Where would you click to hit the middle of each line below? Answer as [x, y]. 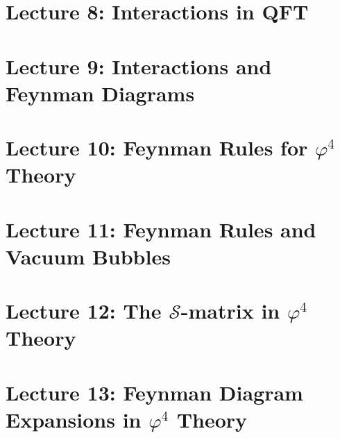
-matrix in [230, 311]
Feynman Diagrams [100, 93]
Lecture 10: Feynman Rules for [157, 148]
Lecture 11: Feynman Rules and [161, 229]
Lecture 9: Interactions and [139, 66]
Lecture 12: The [84, 311]
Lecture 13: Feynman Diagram [154, 392]
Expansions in [74, 419]
